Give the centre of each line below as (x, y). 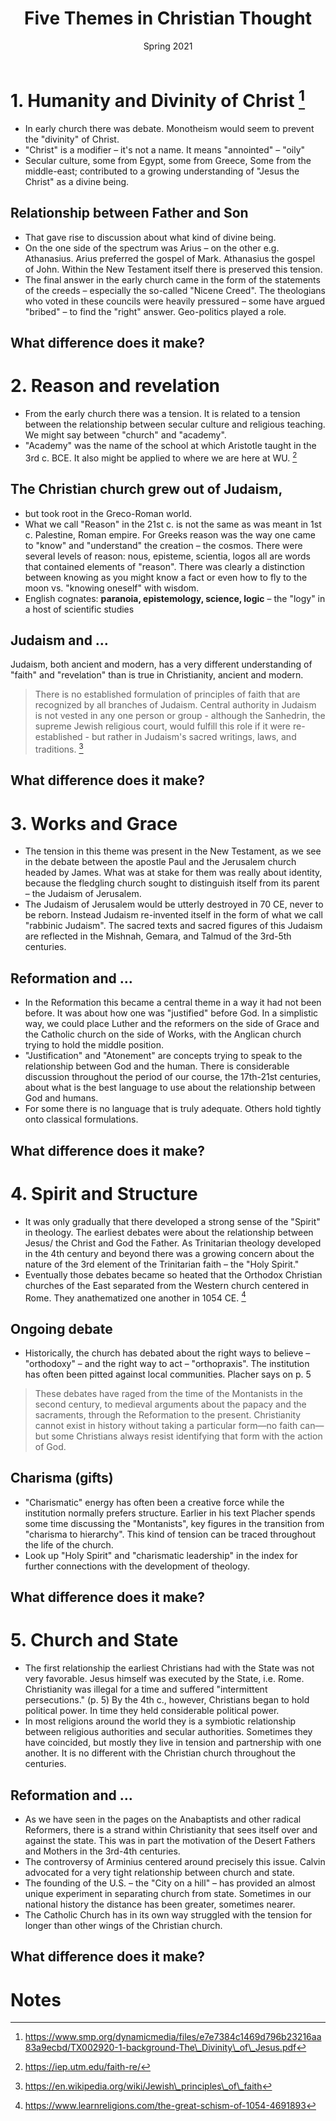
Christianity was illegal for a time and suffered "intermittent (146, 1689)
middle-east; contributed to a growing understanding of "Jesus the (162, 171)
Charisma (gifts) (62, 1478)
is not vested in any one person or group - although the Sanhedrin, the (180, 716)
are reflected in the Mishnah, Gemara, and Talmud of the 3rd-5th (158, 936)
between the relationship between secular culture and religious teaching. (175, 424)
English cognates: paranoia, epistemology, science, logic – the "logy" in (175, 598)
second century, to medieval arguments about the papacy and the (170, 1404)
